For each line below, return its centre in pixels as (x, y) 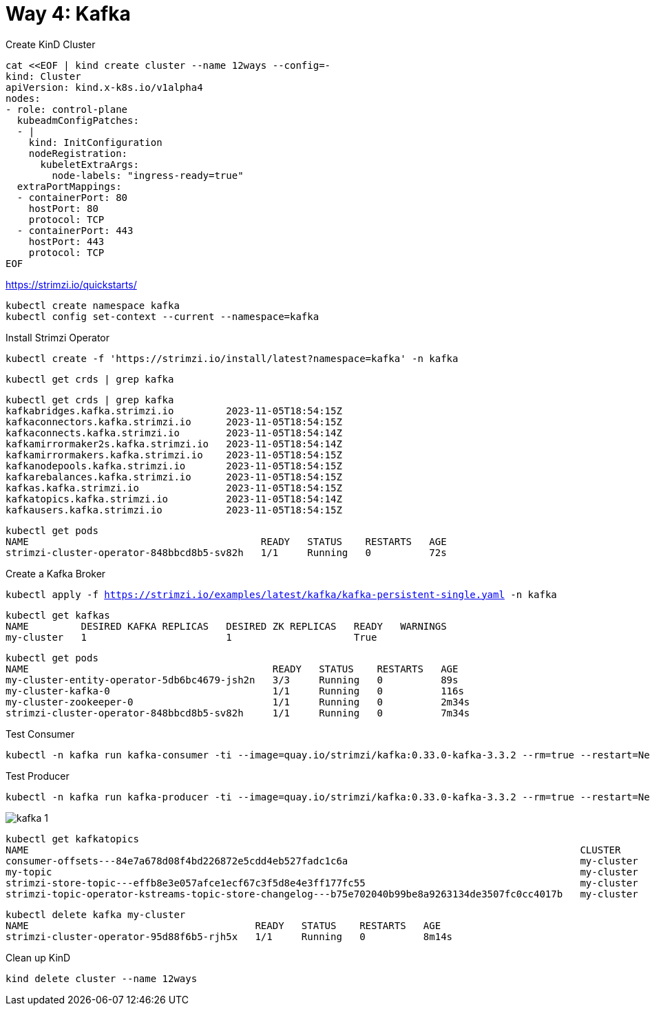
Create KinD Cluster (51, 44)
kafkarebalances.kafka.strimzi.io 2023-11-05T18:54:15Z (174, 477)
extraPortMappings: (69, 186)
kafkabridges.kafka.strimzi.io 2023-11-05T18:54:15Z (174, 411)
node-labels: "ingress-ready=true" (148, 175)
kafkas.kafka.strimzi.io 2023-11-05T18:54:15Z (174, 488)
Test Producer (38, 776)
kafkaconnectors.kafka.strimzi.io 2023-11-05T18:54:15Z (174, 422)
